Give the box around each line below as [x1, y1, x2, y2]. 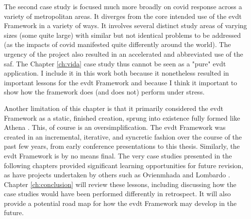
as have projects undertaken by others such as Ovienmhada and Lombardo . [4, 170, 230, 180]
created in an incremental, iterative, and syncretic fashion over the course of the [4, 131, 242, 141]
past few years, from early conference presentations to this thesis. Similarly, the [4, 141, 240, 151]
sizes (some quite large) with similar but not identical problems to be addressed [4, 30, 241, 40]
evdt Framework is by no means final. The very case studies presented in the [4, 150, 232, 160]
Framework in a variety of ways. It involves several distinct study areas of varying [4, 20, 247, 31]
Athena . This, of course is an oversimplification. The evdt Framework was [4, 122, 226, 132]
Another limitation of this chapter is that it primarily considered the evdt [4, 103, 223, 113]
